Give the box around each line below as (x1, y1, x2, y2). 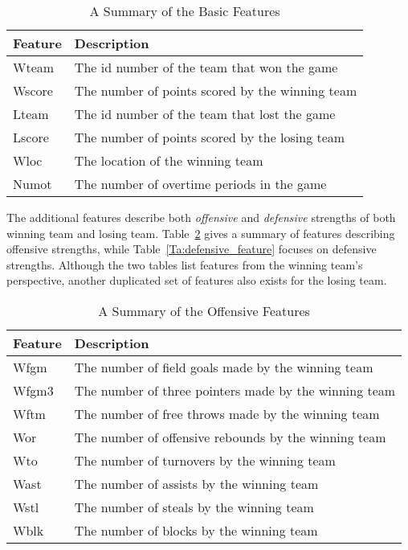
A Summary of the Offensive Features (98, 301, 310, 320)
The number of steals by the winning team (74, 497, 314, 516)
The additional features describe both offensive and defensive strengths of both (6, 209, 396, 225)
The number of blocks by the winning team (74, 520, 318, 540)
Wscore (13, 81, 53, 100)
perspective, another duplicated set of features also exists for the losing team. (6, 272, 387, 289)
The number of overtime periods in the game (74, 174, 327, 193)
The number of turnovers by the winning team (74, 450, 336, 470)
